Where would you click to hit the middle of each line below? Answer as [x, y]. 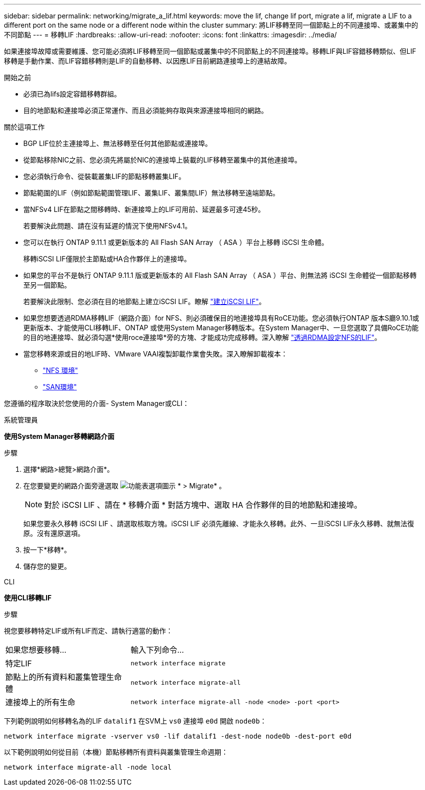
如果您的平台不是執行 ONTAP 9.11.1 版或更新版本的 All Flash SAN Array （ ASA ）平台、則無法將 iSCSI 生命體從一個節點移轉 [220, 275]
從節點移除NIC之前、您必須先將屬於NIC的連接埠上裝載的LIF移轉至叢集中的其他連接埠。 [163, 160]
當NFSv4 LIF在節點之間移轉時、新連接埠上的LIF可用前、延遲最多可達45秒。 [144, 209]
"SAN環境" [60, 387]
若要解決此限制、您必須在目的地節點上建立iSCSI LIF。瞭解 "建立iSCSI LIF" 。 [145, 301]
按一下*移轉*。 [47, 550]
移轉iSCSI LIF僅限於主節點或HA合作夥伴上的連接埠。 [107, 259]
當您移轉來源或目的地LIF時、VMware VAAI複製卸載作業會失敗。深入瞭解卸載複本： [155, 354]
